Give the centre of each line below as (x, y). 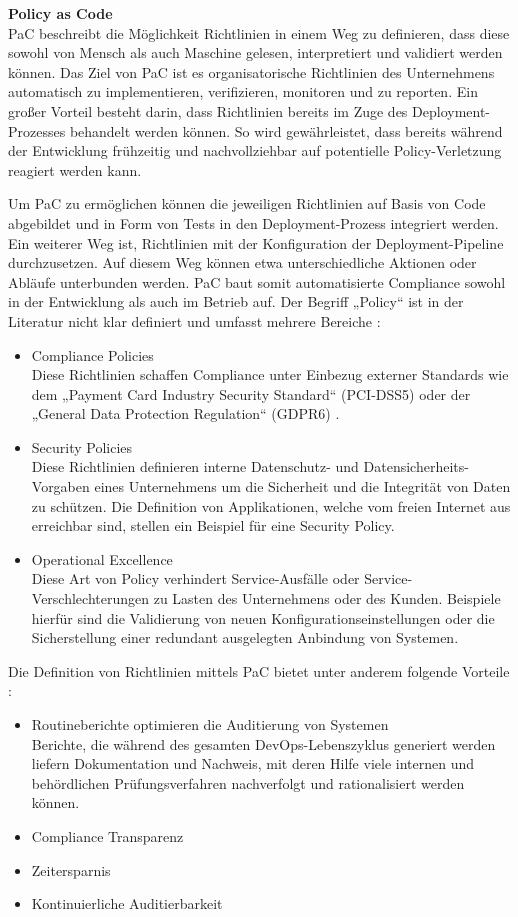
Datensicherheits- (416, 466)
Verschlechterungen (90, 598)
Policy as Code (60, 13)
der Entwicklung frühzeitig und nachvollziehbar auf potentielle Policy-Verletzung (255, 150)
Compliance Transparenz (107, 835)
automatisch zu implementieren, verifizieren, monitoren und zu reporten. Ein (243, 91)
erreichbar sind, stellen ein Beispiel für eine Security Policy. (213, 525)
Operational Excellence (102, 558)
